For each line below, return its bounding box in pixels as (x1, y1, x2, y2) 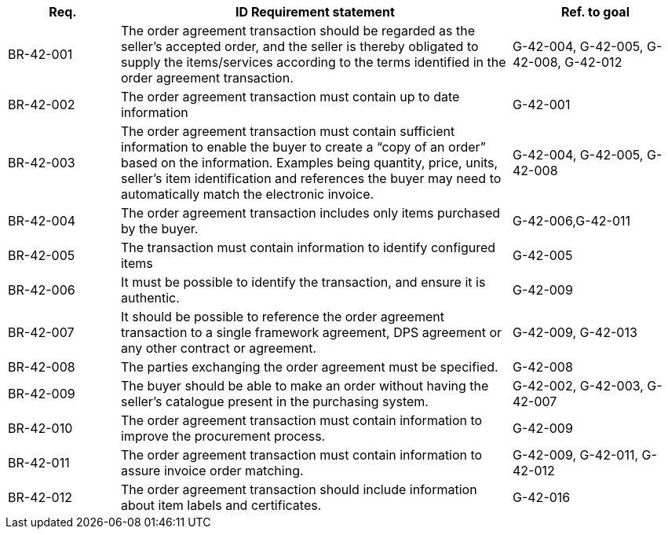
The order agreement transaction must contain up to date (120, 89, 460, 104)
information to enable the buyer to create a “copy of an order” (120, 139, 486, 155)
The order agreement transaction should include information (120, 482, 477, 497)
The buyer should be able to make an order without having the (120, 378, 489, 394)
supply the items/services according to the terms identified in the (120, 54, 506, 70)
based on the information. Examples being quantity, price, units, (120, 155, 498, 170)
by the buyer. (120, 221, 199, 236)
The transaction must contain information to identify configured (120, 240, 496, 255)
